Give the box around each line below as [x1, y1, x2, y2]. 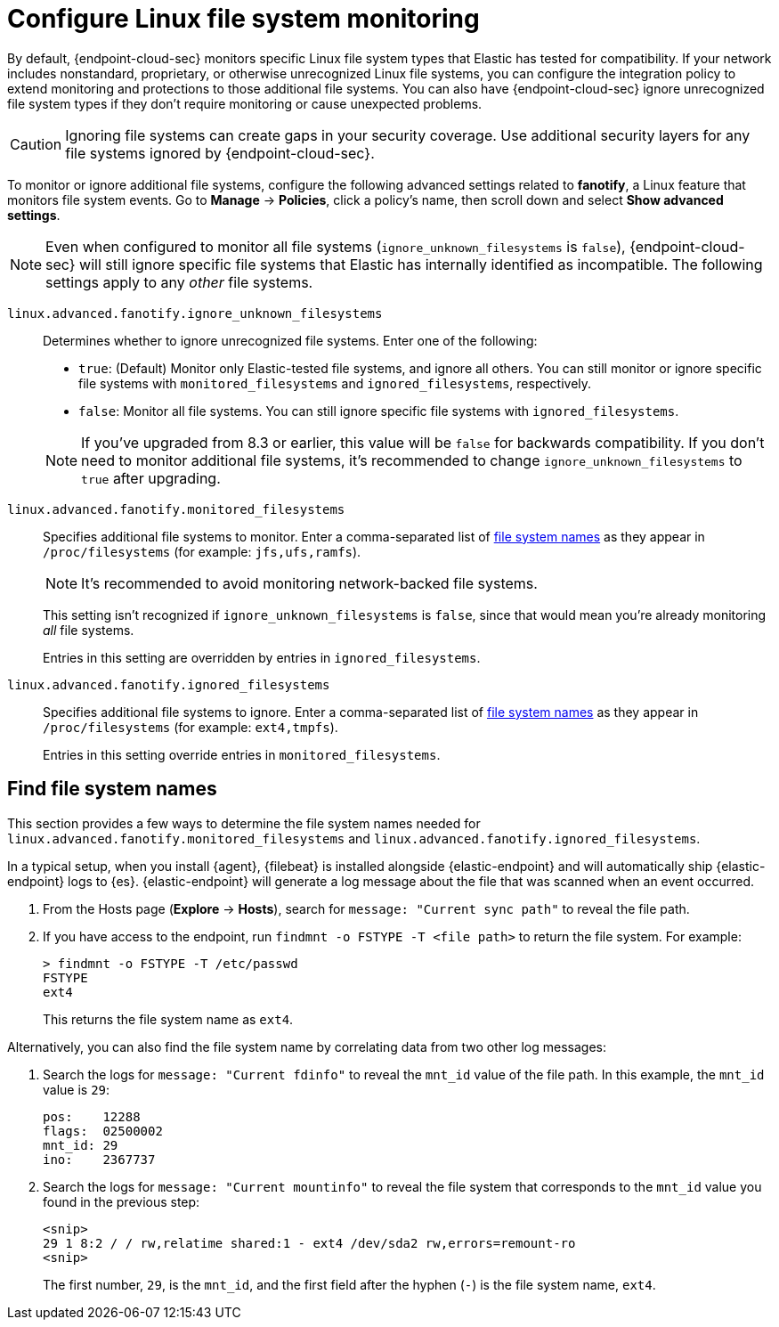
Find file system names [7, 777, 217, 801]
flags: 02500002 [43, 1123, 163, 1138]
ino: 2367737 [43, 1152, 156, 1167]
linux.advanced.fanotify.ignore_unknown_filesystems [7, 305, 383, 321]
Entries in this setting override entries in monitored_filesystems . [43, 746, 441, 762]
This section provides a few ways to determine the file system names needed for [7, 815, 481, 831]
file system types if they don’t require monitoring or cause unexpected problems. [7, 95, 483, 111]
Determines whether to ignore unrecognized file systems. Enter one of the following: [43, 332, 538, 348]
